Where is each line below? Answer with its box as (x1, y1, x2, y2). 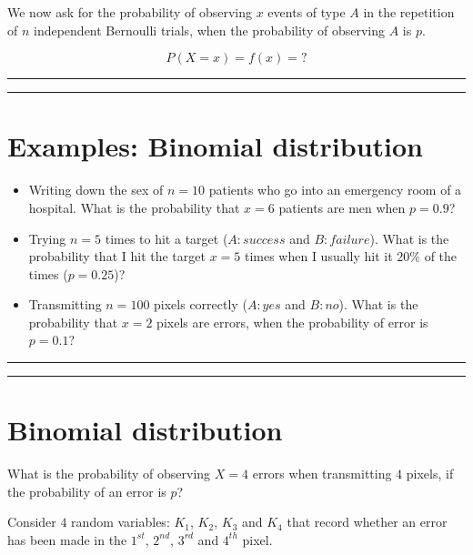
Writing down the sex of (28, 180, 164, 199)
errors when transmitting (252, 464, 392, 483)
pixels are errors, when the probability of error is (156, 312, 428, 331)
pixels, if (406, 464, 454, 483)
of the (424, 247, 458, 266)
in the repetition (363, 3, 455, 21)
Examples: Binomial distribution (7, 127, 423, 165)
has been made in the (7, 530, 127, 549)
